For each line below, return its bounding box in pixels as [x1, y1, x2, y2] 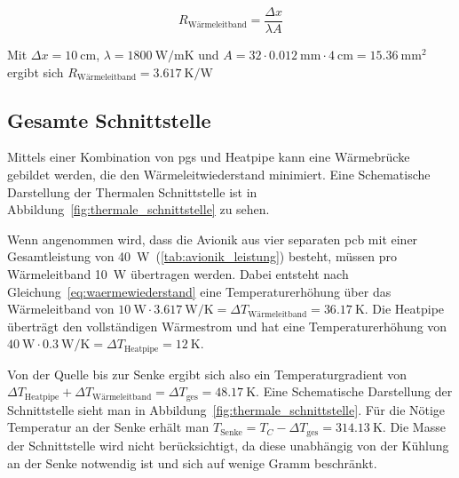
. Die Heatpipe [364, 299, 445, 318]
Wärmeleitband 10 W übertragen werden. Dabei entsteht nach [7, 265, 349, 283]
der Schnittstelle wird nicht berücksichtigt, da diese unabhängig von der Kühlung [7, 435, 449, 454]
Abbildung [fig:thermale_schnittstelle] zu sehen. [7, 200, 270, 219]
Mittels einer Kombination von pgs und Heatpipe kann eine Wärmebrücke [7, 147, 410, 166]
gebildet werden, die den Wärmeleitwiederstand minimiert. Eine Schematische [7, 165, 431, 184]
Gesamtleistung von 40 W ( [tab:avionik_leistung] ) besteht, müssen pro [7, 247, 397, 266]
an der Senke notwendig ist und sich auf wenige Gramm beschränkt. [7, 453, 377, 472]
